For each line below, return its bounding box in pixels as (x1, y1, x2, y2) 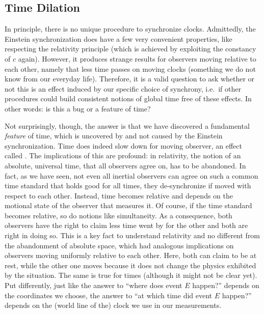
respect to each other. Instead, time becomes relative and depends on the (5, 190, 233, 201)
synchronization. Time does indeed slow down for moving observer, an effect (5, 140, 242, 151)
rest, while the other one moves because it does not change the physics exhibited (5, 260, 256, 270)
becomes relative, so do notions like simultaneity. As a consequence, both (5, 210, 232, 220)
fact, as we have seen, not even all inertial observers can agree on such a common (5, 170, 258, 181)
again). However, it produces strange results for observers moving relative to (18, 53, 256, 64)
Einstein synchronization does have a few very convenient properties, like (5, 33, 232, 44)
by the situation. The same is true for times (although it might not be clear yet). (5, 270, 257, 280)
